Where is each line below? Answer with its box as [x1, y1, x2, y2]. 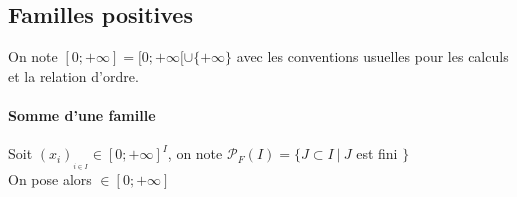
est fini [356, 143, 398, 164]
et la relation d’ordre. [8, 65, 139, 86]
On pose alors [8, 168, 92, 189]
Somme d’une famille [8, 104, 156, 125]
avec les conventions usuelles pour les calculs [236, 46, 509, 67]
